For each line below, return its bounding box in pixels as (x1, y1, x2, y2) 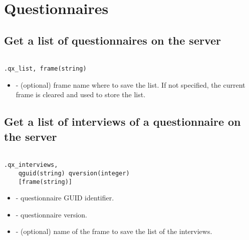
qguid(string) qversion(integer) (18, 169, 130, 177)
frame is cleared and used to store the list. (16, 89, 146, 100)
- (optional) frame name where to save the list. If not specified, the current (16, 79, 245, 90)
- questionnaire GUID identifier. (16, 192, 114, 203)
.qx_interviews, (4, 161, 58, 169)
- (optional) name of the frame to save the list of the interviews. (16, 226, 212, 236)
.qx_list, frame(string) (4, 65, 87, 73)
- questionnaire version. (16, 209, 87, 219)
